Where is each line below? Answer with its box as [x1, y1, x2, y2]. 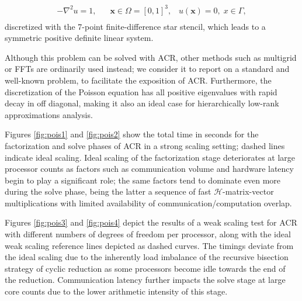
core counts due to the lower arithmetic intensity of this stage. [5, 285, 228, 297]
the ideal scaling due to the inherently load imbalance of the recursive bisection [5, 251, 289, 263]
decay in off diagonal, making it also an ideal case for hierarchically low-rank [5, 97, 279, 109]
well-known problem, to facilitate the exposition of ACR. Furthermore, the [5, 74, 272, 86]
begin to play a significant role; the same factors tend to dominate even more [5, 174, 281, 186]
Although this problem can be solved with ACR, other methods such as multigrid [5, 51, 297, 63]
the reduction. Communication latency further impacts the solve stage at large [5, 274, 286, 286]
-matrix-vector [223, 185, 274, 198]
